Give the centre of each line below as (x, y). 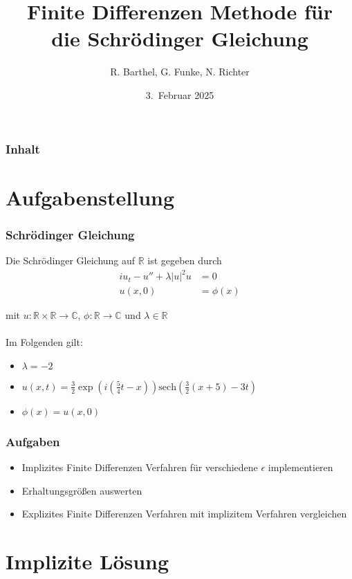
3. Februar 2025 (180, 94)
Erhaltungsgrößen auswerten (82, 490)
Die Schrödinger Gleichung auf (71, 260)
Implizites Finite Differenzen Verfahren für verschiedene (140, 467)
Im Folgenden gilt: (44, 342)
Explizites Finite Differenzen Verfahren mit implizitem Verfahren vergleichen (184, 514)
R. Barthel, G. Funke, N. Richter (180, 72)
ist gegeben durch (185, 260)
